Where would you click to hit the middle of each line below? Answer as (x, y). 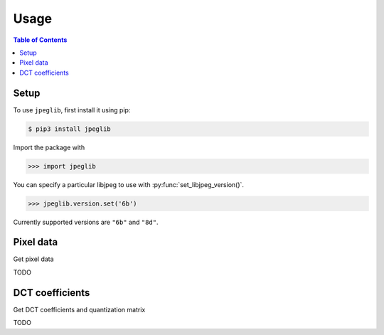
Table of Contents (40, 40)
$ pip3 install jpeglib (70, 129)
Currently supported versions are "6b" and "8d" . (86, 222)
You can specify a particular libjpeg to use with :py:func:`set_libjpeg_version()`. (129, 184)
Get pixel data (33, 259)
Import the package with (49, 147)
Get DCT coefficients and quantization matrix (79, 309)
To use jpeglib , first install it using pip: (72, 110)
